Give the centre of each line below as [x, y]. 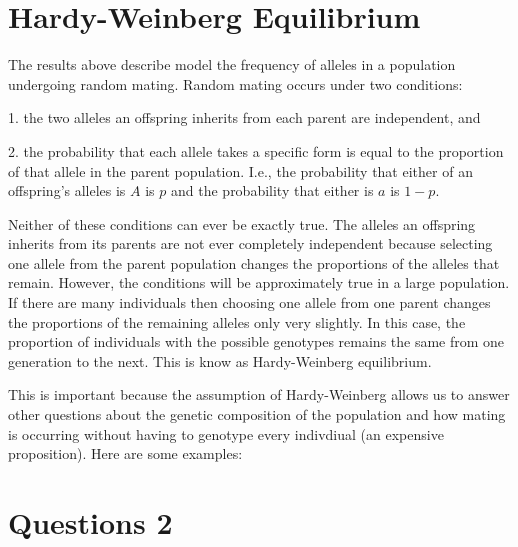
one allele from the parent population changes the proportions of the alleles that [254, 262]
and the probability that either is [272, 190]
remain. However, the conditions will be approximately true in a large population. [259, 282]
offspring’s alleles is [67, 190]
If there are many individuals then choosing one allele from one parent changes [249, 302]
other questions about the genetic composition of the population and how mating [257, 414]
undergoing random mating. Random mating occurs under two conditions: [235, 83]
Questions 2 [90, 522]
